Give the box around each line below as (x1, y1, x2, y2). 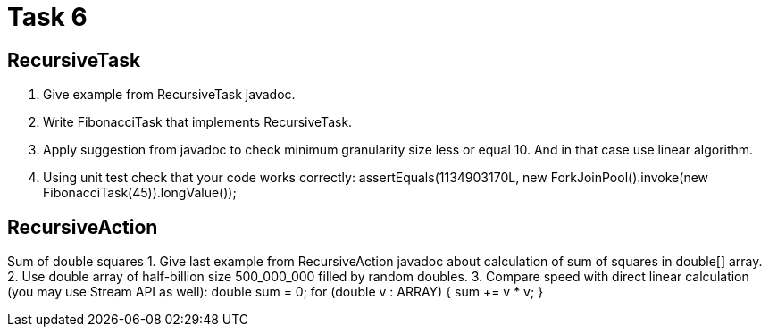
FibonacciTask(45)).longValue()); (43, 185, 237, 201)
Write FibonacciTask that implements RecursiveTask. (43, 114, 353, 130)
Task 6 (7, 2, 88, 32)
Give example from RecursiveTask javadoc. (43, 87, 296, 103)
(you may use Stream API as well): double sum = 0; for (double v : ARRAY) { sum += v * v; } (7, 284, 544, 300)
